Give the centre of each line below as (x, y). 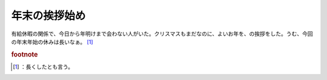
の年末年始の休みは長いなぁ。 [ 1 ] (52, 42)
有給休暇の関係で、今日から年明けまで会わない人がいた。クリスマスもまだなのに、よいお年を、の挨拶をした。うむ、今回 (162, 34)
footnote (25, 54)
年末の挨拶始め (48, 16)
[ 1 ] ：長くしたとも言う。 (43, 67)
